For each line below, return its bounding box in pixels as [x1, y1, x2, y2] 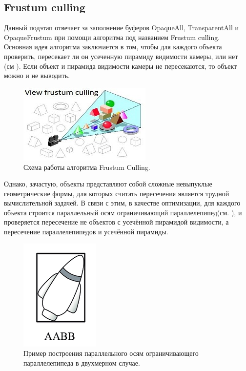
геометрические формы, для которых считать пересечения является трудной [4, 188, 229, 198]
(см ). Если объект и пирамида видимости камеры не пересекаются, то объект [4, 61, 237, 71]
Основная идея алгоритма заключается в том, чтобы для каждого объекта [4, 41, 222, 52]
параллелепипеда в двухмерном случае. [23, 357, 140, 368]
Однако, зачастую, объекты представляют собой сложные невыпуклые [4, 178, 212, 188]
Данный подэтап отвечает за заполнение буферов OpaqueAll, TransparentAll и [4, 22, 239, 33]
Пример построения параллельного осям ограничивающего [23, 348, 199, 358]
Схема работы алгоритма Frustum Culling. [23, 162, 150, 172]
